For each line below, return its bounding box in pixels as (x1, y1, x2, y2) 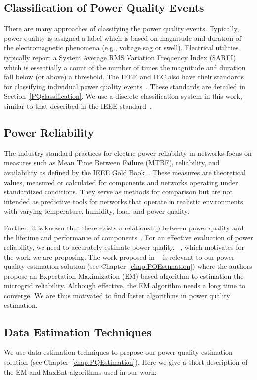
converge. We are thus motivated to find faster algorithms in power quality (4, 290, 230, 301)
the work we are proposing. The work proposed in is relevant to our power (4, 251, 235, 262)
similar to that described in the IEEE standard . (4, 100, 152, 111)
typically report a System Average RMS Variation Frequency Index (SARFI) (4, 52, 236, 62)
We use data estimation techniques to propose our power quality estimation (4, 347, 233, 357)
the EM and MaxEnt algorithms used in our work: (4, 366, 157, 377)
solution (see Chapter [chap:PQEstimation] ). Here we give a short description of (4, 357, 248, 367)
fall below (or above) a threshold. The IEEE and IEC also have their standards (4, 72, 244, 82)
